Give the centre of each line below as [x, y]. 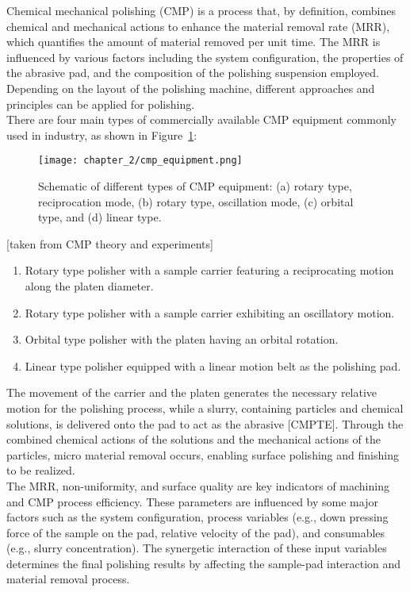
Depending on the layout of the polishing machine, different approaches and [191, 88]
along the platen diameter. [89, 285]
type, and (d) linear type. [100, 217]
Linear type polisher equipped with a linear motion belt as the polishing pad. [213, 365]
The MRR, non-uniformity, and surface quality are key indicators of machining [198, 485]
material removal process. [68, 579]
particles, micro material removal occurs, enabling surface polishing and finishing [203, 454]
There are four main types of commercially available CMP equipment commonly [201, 119]
